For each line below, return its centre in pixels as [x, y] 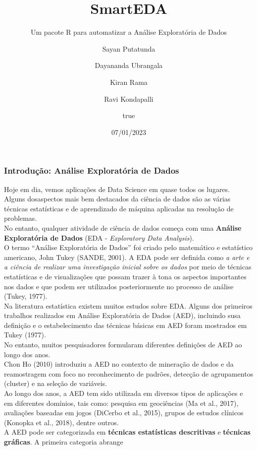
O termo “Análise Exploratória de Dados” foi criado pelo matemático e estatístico [128, 247]
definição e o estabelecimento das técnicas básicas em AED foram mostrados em [126, 325]
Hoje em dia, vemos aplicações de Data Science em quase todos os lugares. [117, 189]
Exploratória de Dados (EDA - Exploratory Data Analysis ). [99, 237]
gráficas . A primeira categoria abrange [64, 442]
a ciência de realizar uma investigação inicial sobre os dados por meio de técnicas [128, 267]
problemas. [21, 218]
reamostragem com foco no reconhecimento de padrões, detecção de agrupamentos [129, 373]
